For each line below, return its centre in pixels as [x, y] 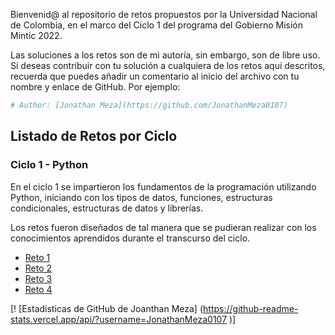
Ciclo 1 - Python [49, 165]
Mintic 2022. [36, 35]
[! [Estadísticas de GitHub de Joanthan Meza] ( [107, 308]
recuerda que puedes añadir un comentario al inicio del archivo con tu [155, 76]
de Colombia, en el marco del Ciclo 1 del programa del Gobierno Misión [156, 25]
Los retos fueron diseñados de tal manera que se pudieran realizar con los [163, 227]
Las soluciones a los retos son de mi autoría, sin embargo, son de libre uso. [165, 55]
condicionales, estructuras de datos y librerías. [107, 208]
